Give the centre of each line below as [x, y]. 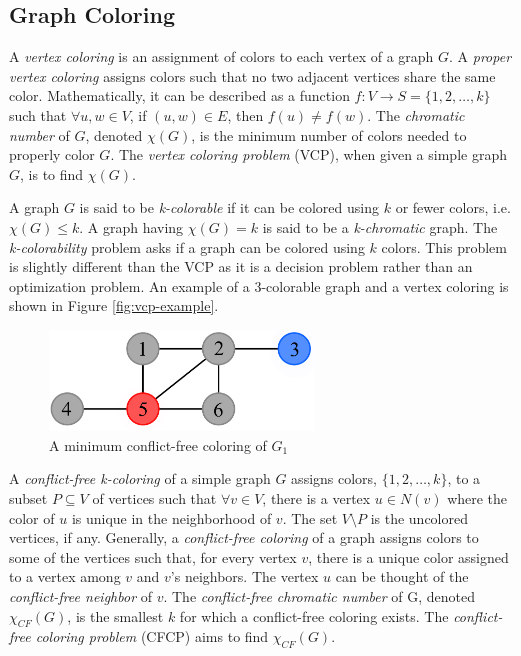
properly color [52, 154]
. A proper [480, 56]
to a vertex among [65, 576]
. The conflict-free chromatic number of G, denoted [319, 596]
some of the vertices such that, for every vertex [153, 556]
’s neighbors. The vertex [244, 576]
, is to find [52, 173]
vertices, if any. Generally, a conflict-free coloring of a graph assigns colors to [244, 537]
